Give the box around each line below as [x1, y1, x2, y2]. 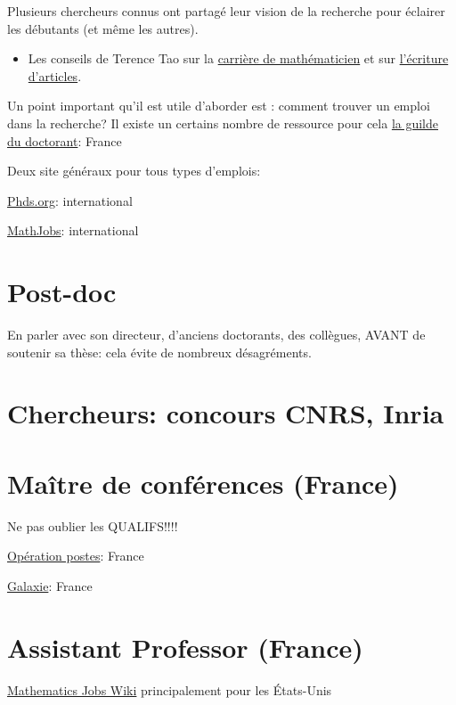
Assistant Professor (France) [7, 628, 363, 665]
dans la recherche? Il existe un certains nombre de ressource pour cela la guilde [7, 113, 438, 132]
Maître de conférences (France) [7, 464, 399, 501]
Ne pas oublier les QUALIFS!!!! [7, 516, 178, 535]
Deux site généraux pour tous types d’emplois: [7, 161, 261, 180]
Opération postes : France [7, 546, 144, 565]
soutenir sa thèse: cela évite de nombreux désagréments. [7, 342, 312, 361]
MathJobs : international [7, 221, 139, 240]
